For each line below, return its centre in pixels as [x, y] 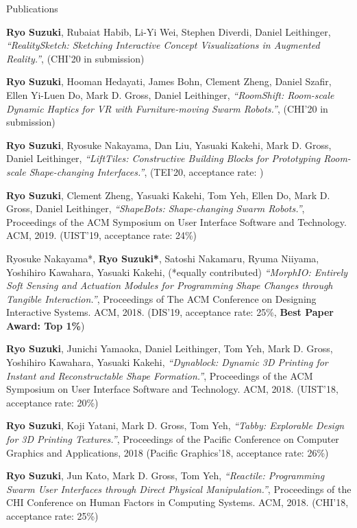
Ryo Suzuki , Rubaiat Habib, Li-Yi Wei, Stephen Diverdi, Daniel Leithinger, [169, 31]
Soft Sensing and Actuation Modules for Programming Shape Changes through [170, 285]
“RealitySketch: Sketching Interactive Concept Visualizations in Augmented [163, 45]
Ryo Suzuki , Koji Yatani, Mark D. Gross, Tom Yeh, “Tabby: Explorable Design [175, 425]
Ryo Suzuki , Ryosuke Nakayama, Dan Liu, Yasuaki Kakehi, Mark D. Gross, [169, 145]
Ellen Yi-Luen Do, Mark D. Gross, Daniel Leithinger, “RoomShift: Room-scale [170, 94]
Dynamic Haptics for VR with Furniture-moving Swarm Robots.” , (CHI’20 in [167, 108]
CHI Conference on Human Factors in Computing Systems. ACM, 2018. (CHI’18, [177, 502]
